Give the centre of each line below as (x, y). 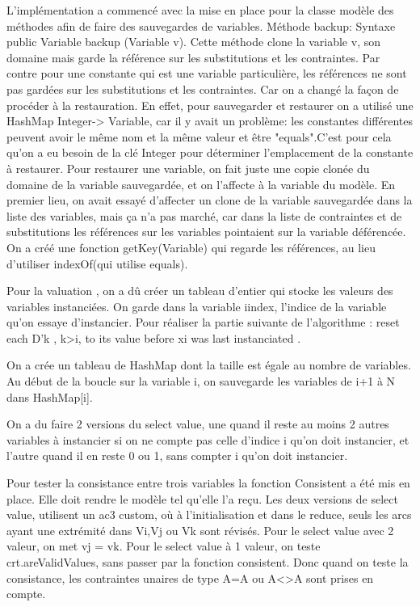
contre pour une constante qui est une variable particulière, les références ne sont (207, 73)
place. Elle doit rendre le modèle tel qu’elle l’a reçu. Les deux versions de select (202, 498)
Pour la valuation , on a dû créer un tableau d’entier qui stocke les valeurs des (200, 291)
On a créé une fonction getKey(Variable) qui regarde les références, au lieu (191, 247)
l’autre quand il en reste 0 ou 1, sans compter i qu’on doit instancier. (177, 455)
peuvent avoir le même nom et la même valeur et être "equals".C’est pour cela (199, 136)
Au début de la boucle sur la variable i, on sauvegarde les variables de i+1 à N (201, 381)
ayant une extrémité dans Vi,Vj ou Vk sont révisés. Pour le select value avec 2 (200, 530)
